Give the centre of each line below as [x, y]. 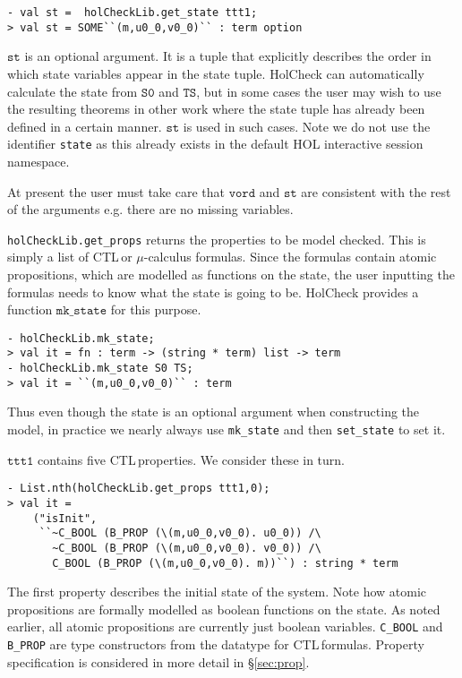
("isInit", [65, 518]
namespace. [38, 161]
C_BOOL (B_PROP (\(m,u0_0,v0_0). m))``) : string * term [225, 563]
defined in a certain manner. [85, 126]
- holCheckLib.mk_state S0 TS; [100, 369]
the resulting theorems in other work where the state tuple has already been [216, 109]
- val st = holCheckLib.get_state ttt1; [133, 13]
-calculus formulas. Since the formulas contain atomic [290, 257]
